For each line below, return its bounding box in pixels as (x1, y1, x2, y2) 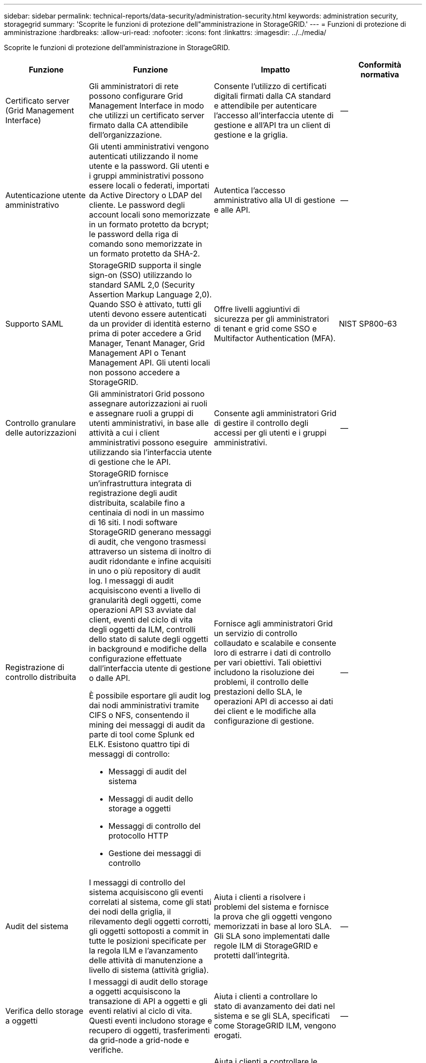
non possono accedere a (89, 367, 180, 377)
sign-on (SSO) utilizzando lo (89, 270, 192, 280)
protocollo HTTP (108, 831, 169, 841)
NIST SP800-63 (339, 319, 397, 329)
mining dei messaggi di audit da (89, 720, 205, 730)
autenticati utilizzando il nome (89, 151, 198, 161)
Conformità (358, 60, 402, 70)
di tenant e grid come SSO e (214, 324, 317, 333)
